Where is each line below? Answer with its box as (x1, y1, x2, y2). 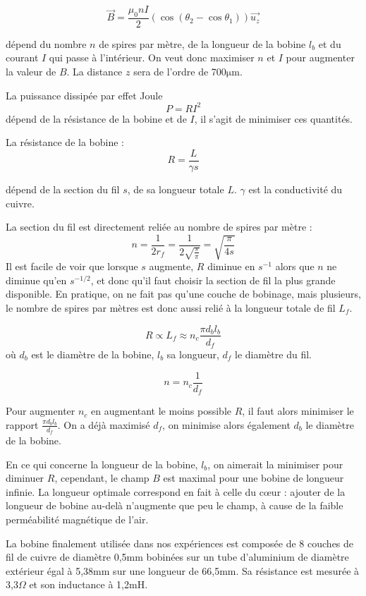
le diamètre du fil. (235, 347, 312, 362)
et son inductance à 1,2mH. (29, 577, 148, 592)
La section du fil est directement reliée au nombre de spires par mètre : (6, 219, 312, 234)
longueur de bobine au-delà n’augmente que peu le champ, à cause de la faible (6, 498, 343, 513)
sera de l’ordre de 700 (133, 64, 226, 79)
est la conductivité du (248, 181, 343, 196)
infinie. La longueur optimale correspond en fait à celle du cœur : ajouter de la (6, 484, 346, 499)
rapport (6, 417, 39, 432)
